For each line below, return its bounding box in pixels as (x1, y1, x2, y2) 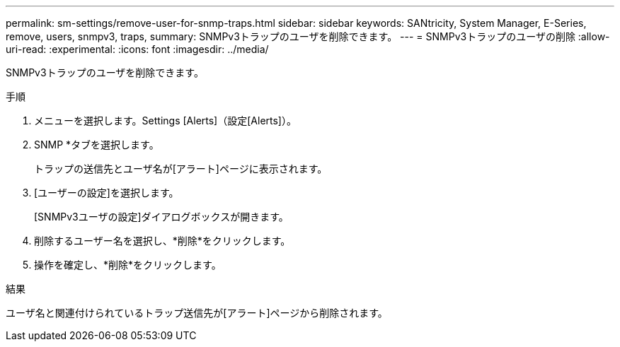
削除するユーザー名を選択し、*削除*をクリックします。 (34, 235, 291, 247)
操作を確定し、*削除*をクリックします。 (34, 259, 222, 271)
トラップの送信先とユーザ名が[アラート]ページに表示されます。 (34, 163, 328, 175)
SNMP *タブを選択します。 (34, 139, 159, 151)
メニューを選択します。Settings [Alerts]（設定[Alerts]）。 (34, 114, 297, 127)
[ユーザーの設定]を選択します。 (34, 187, 179, 199)
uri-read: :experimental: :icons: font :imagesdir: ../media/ (6, 43, 269, 55)
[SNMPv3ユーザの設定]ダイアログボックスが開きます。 (34, 211, 289, 223)
